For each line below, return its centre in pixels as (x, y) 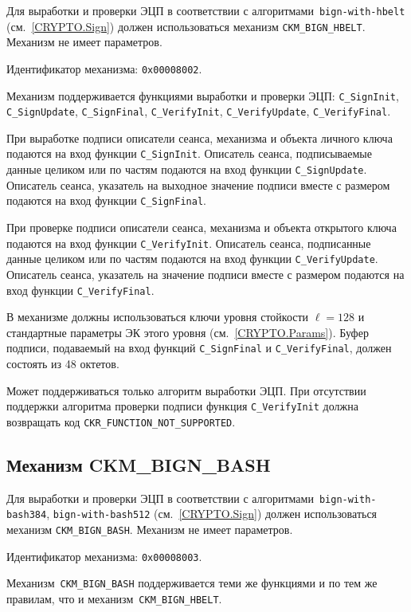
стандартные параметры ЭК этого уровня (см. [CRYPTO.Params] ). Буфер (188, 332)
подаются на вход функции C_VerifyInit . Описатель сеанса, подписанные (189, 243)
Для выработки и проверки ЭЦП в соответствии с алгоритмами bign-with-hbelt (206, 10)
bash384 (27, 515)
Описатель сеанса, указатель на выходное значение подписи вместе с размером (198, 184)
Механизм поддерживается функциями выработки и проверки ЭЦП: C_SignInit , (203, 95)
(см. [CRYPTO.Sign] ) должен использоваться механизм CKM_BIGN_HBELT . (186, 26)
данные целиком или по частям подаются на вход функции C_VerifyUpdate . (192, 259)
